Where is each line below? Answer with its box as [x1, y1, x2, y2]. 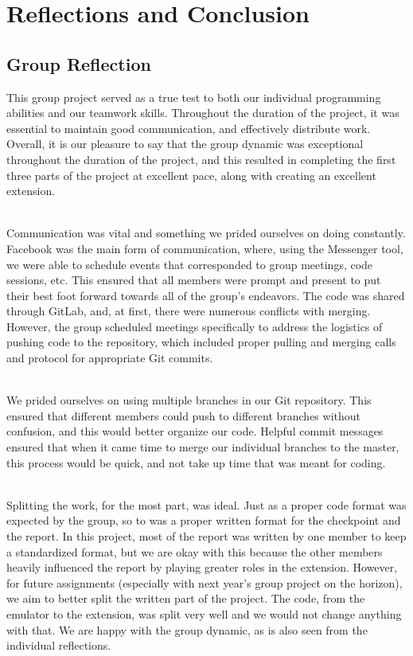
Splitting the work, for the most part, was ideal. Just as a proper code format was [6, 496, 407, 513]
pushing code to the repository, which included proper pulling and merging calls [6, 334, 396, 350]
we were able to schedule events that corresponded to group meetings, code [6, 256, 373, 272]
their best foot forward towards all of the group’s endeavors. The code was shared [6, 287, 405, 303]
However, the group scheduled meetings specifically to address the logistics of [6, 318, 383, 334]
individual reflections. [6, 637, 111, 654]
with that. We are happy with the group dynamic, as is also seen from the [6, 621, 368, 638]
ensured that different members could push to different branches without [6, 407, 361, 424]
